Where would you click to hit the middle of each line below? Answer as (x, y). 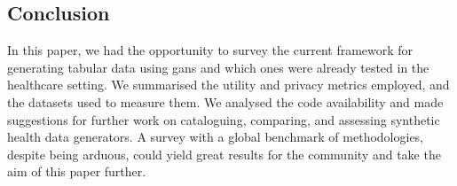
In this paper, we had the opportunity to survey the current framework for (210, 50)
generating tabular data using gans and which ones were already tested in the (218, 67)
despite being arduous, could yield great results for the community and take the (224, 154)
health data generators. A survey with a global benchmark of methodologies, (216, 137)
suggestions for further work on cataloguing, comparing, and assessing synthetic (224, 119)
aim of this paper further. (77, 171)
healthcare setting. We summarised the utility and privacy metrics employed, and (228, 85)
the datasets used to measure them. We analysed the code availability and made (225, 101)
